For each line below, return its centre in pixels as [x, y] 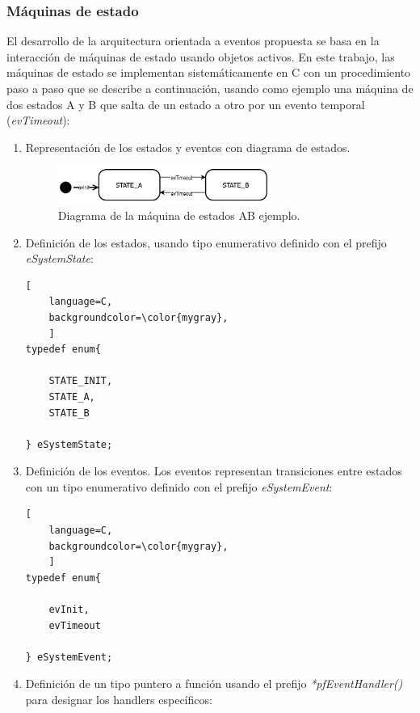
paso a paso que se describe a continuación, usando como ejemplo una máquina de [210, 88]
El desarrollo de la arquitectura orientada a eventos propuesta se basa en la [193, 41]
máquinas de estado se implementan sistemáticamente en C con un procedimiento [209, 72]
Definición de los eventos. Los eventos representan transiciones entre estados [214, 471]
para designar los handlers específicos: [119, 700]
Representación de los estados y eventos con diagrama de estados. [188, 147]
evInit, [69, 610]
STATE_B [69, 413]
